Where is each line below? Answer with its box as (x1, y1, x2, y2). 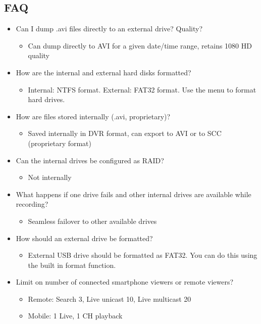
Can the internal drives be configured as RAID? (16, 155, 164, 165)
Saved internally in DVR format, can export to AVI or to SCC (28, 128, 222, 138)
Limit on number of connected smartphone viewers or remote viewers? (16, 276, 234, 287)
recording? (16, 199, 48, 209)
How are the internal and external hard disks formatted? (16, 67, 191, 77)
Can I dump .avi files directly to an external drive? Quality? (16, 23, 203, 34)
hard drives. (28, 94, 65, 105)
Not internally (28, 172, 72, 182)
